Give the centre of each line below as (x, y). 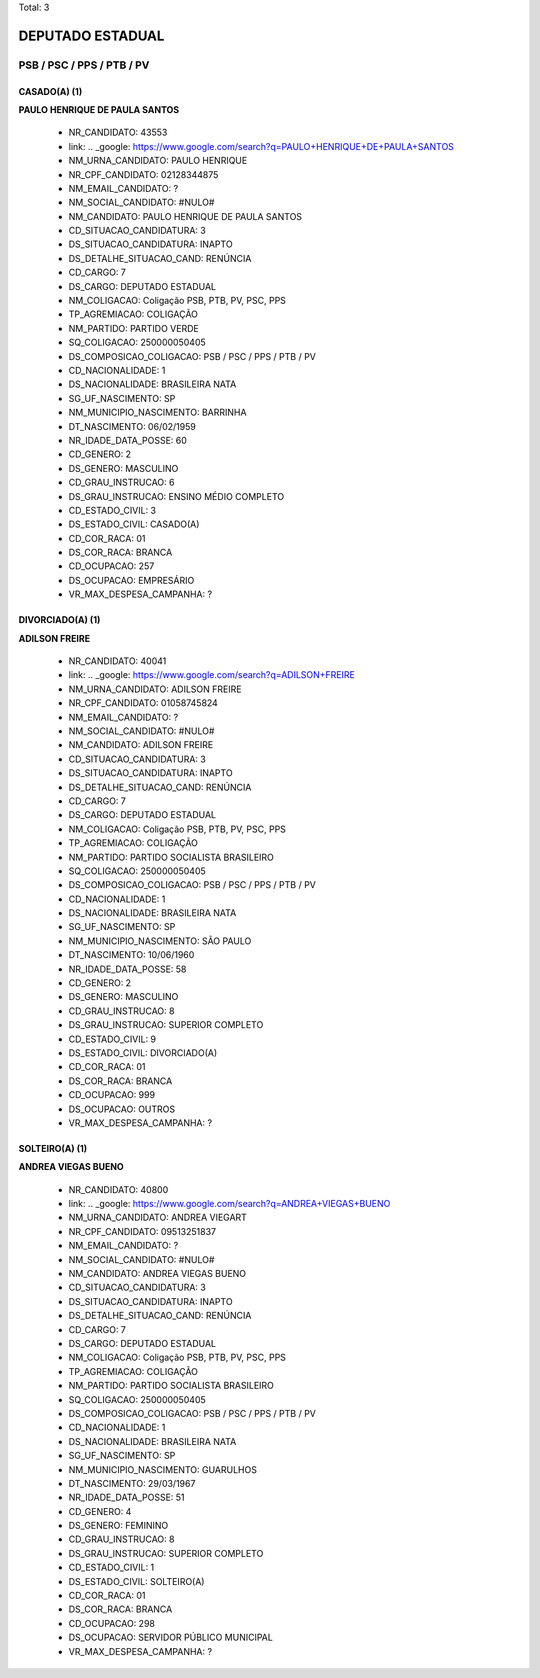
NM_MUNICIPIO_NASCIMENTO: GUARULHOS (162, 1469)
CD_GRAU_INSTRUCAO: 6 (121, 482)
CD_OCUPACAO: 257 (111, 566)
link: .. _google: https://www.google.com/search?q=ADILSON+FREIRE (211, 675)
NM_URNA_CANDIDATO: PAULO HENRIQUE (158, 161)
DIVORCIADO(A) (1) (59, 620)
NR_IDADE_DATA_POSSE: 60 (127, 440)
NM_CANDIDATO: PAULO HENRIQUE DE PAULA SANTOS (185, 216)
